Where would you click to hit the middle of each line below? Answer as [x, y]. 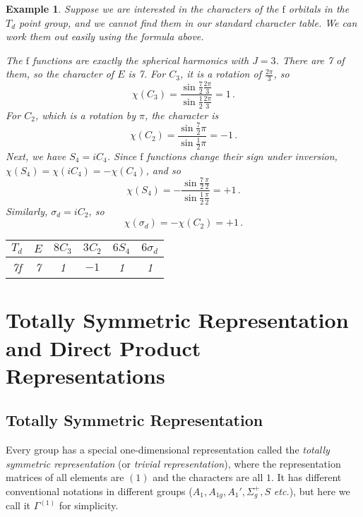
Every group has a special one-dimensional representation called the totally [168, 450]
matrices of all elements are [65, 477]
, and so [163, 170]
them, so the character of [60, 74]
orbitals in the [319, 8]
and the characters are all [208, 477]
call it [18, 505]
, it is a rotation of [220, 74]
